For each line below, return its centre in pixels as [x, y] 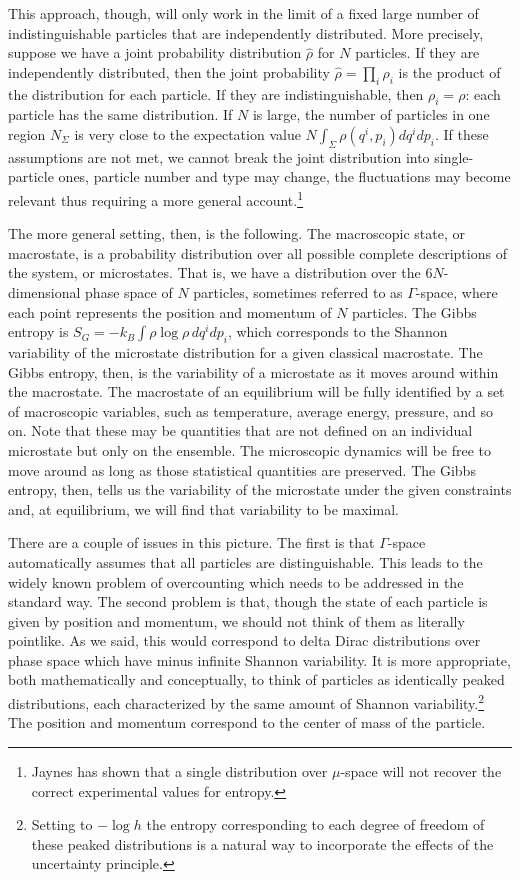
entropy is [38, 331]
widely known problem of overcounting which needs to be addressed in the [236, 581]
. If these [462, 133]
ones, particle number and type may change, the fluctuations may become [284, 176]
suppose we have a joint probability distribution [155, 52]
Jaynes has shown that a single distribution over [179, 770]
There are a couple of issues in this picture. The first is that [191, 542]
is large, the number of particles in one [371, 114]
